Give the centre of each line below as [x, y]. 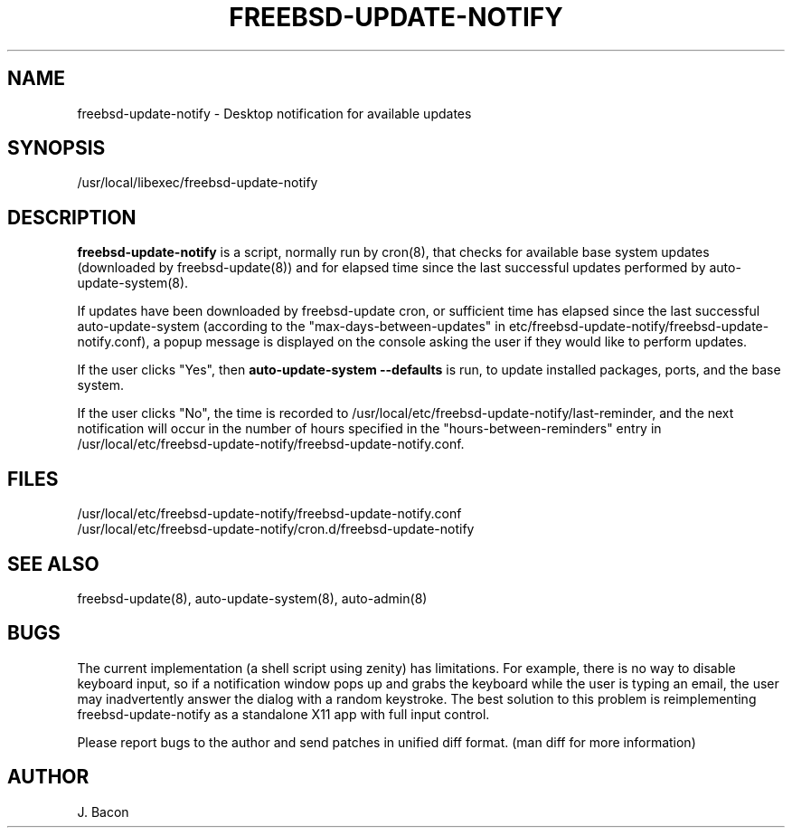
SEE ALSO [53, 564]
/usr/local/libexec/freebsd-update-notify [198, 183]
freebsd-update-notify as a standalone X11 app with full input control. [283, 714]
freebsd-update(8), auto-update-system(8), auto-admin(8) [252, 598]
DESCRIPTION [72, 217]
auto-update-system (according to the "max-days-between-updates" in [291, 327]
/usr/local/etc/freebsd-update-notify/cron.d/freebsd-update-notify [276, 529]
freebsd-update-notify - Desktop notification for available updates [274, 113]
